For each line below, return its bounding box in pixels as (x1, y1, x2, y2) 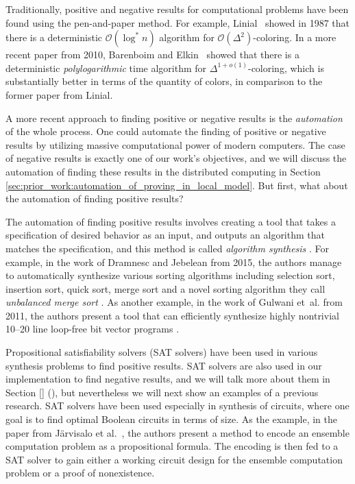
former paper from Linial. (5, 87, 113, 101)
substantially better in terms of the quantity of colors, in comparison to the (5, 74, 323, 88)
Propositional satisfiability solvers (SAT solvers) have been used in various (5, 345, 318, 359)
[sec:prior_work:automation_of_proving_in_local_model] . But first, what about (5, 178, 348, 192)
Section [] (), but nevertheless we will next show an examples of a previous (5, 385, 319, 399)
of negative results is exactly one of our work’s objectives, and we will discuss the (5, 151, 347, 165)
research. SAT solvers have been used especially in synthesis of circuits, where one (5, 398, 350, 413)
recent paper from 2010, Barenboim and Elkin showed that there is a (5, 47, 299, 62)
